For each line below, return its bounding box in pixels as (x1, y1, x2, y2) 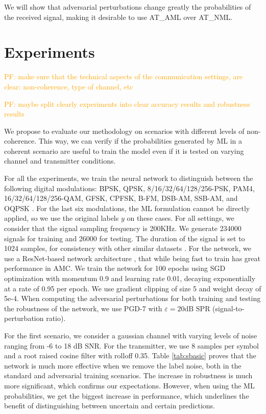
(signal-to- (212, 303, 245, 313)
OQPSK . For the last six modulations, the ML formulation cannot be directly (4, 202, 250, 213)
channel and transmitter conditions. (4, 155, 116, 166)
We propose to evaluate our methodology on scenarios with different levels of (4, 125, 245, 136)
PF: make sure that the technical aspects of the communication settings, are (4, 71, 243, 82)
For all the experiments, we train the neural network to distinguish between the (4, 173, 253, 183)
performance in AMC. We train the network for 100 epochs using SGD (4, 263, 226, 273)
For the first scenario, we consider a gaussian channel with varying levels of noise (4, 330, 257, 340)
